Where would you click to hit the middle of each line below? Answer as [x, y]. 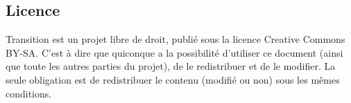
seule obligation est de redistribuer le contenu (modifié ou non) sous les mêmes [173, 79]
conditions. [29, 93]
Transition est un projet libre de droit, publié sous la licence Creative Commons [175, 39]
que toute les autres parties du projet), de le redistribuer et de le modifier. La [171, 66]
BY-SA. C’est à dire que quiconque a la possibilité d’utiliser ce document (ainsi [174, 52]
